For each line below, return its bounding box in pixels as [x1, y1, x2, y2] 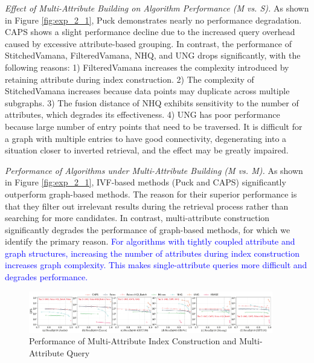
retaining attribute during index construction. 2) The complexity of [5, 72, 254, 85]
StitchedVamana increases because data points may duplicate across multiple [5, 85, 290, 97]
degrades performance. [5, 271, 88, 283]
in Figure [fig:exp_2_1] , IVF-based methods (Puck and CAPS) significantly [5, 176, 286, 188]
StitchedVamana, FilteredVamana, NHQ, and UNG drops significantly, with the [5, 49, 301, 62]
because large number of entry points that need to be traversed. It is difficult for [5, 120, 303, 132]
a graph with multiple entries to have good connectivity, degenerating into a [5, 132, 287, 144]
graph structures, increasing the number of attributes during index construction [5, 246, 300, 259]
